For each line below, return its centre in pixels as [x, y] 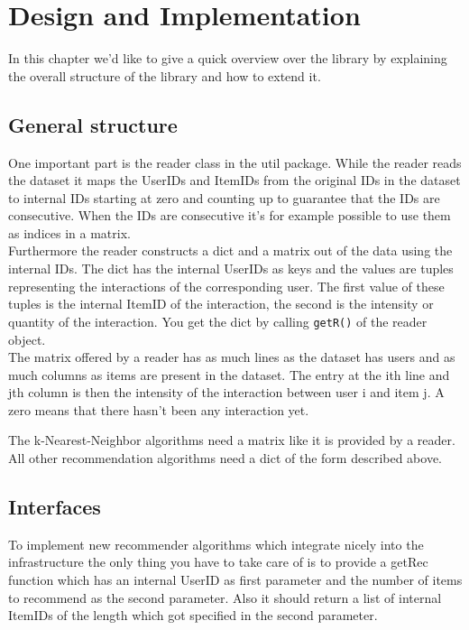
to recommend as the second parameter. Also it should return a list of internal [225, 597]
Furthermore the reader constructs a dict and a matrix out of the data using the [230, 250]
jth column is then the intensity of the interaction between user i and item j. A [226, 392]
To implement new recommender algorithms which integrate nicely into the [216, 544]
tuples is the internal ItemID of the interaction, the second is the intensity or [221, 304]
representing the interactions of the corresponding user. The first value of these [226, 286]
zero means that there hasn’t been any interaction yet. [159, 409]
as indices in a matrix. [69, 232]
